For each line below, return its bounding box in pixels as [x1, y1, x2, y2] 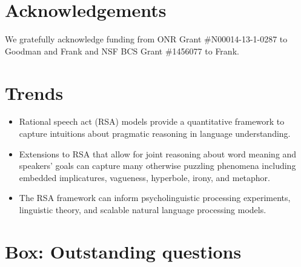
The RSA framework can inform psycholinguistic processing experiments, [19, 191, 291, 204]
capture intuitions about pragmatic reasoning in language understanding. [19, 127, 291, 140]
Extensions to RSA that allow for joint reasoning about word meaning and [19, 147, 297, 160]
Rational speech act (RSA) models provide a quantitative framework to [19, 115, 285, 128]
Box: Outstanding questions [5, 239, 242, 263]
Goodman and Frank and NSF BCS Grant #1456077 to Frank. [5, 44, 239, 57]
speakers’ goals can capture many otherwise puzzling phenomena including [19, 159, 296, 172]
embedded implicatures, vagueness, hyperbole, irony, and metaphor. [19, 171, 270, 183]
